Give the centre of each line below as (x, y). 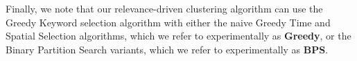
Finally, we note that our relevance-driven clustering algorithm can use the (164, 8)
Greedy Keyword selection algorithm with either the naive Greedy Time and (168, 22)
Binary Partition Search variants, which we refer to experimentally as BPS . (167, 49)
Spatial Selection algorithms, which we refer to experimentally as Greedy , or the (178, 36)
